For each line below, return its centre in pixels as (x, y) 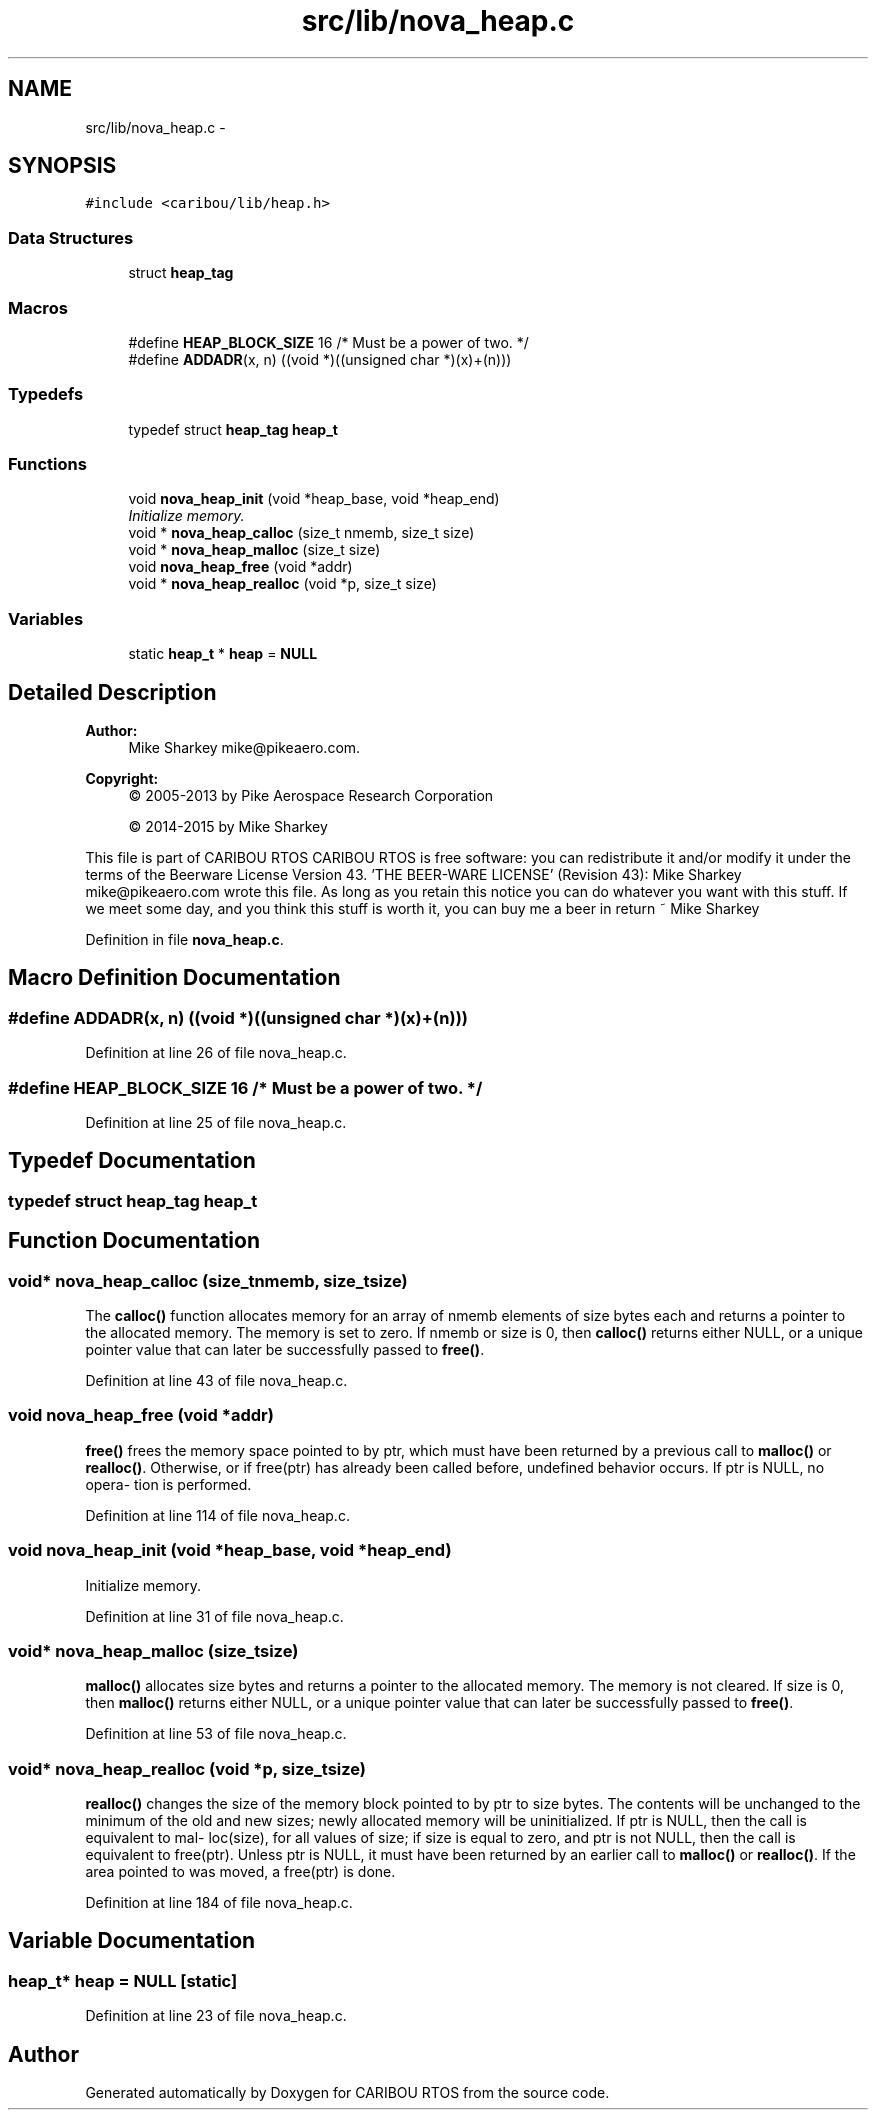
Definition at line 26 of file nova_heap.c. (216, 1053)
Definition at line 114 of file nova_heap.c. (217, 1515)
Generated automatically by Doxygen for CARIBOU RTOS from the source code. (347, 2093)
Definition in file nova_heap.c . (184, 940)
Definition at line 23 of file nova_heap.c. (216, 2016)
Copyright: (122, 779)
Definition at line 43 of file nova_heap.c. (216, 1381)
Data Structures (71, 237)
